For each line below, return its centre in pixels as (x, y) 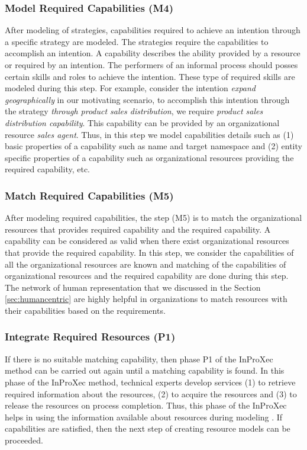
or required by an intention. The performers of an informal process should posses (151, 65)
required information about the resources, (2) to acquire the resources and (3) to (151, 393)
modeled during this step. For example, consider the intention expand (130, 88)
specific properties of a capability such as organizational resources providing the (149, 157)
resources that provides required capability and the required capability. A (138, 229)
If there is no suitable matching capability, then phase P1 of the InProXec (139, 359)
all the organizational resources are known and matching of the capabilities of (146, 264)
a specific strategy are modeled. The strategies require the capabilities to (137, 41)
